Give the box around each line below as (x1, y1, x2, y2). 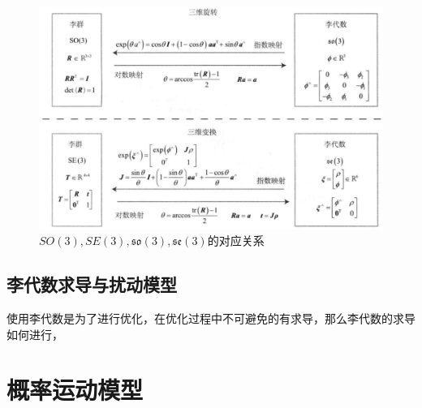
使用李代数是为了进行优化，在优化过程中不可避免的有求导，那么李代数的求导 (6, 309, 416, 326)
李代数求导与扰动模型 (6, 272, 177, 297)
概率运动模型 (6, 373, 144, 406)
